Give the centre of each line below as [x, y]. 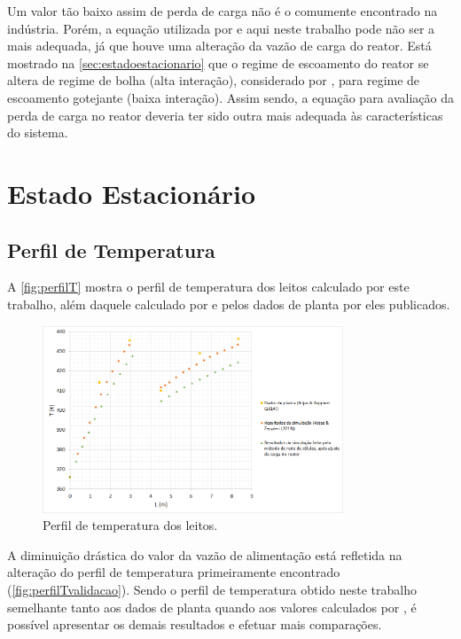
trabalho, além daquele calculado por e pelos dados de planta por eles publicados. [229, 304]
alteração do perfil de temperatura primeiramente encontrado [174, 572]
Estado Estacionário [132, 193]
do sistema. [38, 132]
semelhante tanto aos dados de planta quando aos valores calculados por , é [212, 607]
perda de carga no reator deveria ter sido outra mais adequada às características [225, 115]
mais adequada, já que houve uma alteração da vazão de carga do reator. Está [219, 46]
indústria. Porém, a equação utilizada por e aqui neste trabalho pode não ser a [221, 28]
